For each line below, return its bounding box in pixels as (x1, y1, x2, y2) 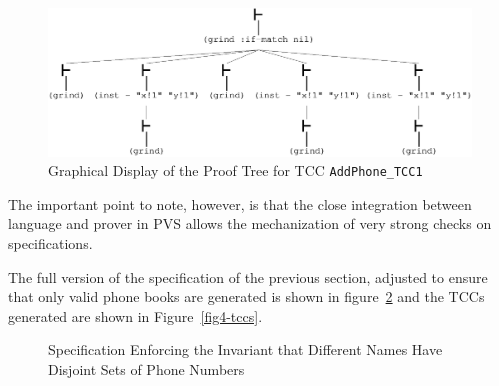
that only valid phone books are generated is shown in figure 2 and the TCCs (8, 286, 485, 307)
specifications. (8, 233, 93, 254)
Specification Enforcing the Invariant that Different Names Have (48, 339, 443, 360)
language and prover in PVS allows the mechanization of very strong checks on (8, 213, 492, 234)
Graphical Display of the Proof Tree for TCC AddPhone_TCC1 (48, 160, 423, 181)
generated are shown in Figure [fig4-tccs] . (8, 305, 263, 326)
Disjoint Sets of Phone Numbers (48, 359, 245, 380)
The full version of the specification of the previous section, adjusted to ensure (8, 266, 488, 287)
